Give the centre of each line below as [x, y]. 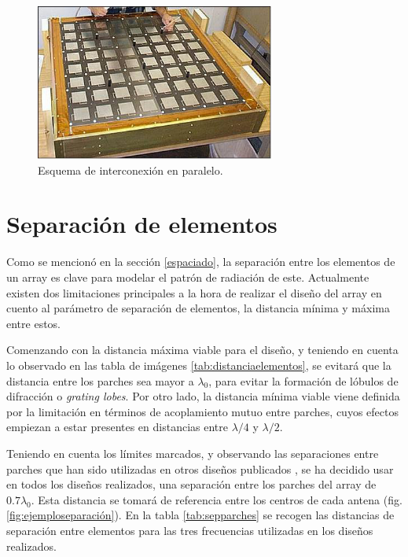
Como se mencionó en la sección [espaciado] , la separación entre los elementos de [201, 262]
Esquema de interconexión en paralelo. [130, 170]
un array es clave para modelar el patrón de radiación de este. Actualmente [188, 277]
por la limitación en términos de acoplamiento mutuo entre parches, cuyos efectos [202, 411]
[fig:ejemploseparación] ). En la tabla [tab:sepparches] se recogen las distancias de [200, 515]
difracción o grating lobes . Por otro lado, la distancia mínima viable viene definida [203, 396]
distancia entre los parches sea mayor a [100, 380]
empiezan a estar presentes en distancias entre [118, 427]
